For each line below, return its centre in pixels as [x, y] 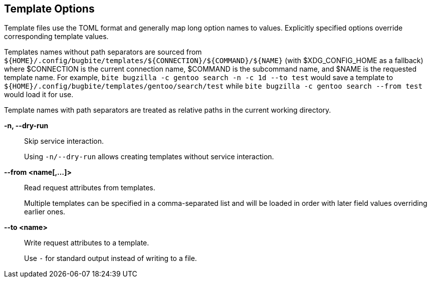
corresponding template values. [56, 37]
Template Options [49, 9]
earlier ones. [45, 212]
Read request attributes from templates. [90, 188]
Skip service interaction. [64, 141]
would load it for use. [39, 95]
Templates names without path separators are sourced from [103, 52]
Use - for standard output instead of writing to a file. [111, 258]
